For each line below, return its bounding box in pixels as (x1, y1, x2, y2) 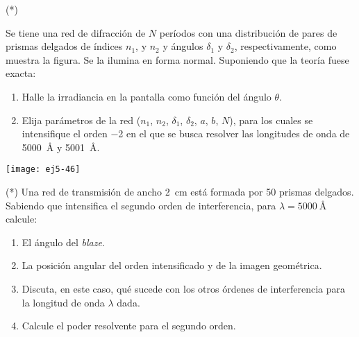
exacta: (6, 66, 36, 80)
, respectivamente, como (234, 39, 337, 53)
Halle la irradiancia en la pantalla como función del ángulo (22, 89, 272, 103)
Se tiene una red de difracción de (6, 25, 146, 40)
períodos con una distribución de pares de (159, 25, 337, 40)
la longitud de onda (22, 295, 105, 309)
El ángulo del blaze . (22, 234, 105, 249)
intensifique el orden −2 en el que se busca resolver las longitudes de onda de (22, 126, 350, 141)
